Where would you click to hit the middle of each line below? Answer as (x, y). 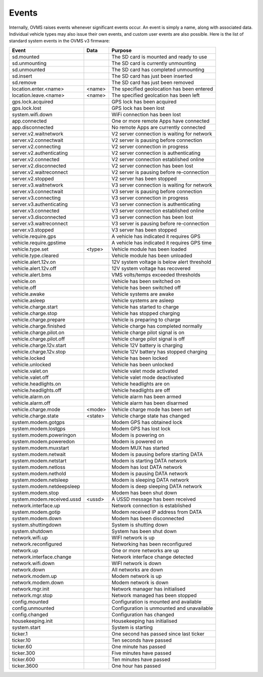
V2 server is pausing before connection (157, 140)
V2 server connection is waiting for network (162, 133)
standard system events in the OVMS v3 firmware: (59, 41)
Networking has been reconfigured (151, 544)
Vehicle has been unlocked (142, 364)
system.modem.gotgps (38, 422)
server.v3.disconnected (39, 217)
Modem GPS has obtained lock (147, 422)
